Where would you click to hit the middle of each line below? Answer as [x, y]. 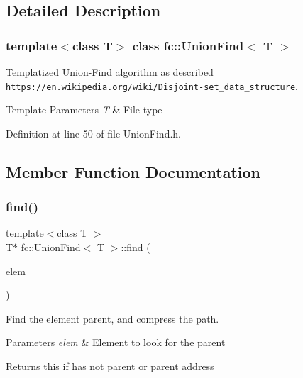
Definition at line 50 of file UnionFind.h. [94, 133]
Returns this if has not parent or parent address [110, 366]
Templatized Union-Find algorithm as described [110, 72]
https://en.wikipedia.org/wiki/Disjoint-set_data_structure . [152, 85]
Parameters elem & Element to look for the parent [116, 342]
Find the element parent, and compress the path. [112, 318]
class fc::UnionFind [188, 45]
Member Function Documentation [133, 171]
